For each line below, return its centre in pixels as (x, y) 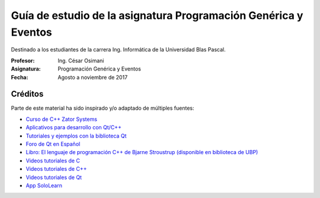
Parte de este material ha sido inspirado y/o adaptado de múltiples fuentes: (103, 108)
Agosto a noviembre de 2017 (93, 77)
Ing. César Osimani (81, 60)
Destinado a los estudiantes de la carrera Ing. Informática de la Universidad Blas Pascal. (118, 50)
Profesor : (23, 60)
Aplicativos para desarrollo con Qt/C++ (73, 127)
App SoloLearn (44, 185)
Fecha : (20, 77)
